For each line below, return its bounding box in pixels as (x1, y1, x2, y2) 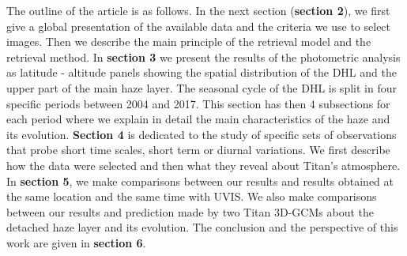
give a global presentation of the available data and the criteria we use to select (6, 17, 391, 34)
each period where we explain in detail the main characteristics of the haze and (6, 111, 390, 127)
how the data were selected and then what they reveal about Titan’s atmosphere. (6, 156, 401, 173)
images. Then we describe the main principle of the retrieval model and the (6, 33, 371, 50)
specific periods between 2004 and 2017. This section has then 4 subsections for (6, 95, 390, 111)
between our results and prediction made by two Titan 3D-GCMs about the (6, 203, 374, 220)
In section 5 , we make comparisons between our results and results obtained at (6, 172, 394, 189)
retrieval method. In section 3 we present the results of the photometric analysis (6, 48, 401, 65)
